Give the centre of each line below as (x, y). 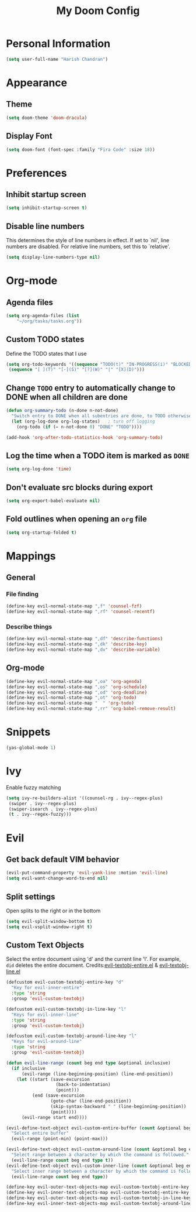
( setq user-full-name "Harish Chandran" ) (57, 59)
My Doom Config (98, 11)
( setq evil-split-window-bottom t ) (49, 921)
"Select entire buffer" (40, 1134)
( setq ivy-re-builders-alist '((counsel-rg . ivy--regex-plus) (85, 798)
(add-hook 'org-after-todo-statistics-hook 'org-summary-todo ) (85, 437)
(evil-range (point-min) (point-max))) (60, 1139)
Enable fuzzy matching (34, 787)
